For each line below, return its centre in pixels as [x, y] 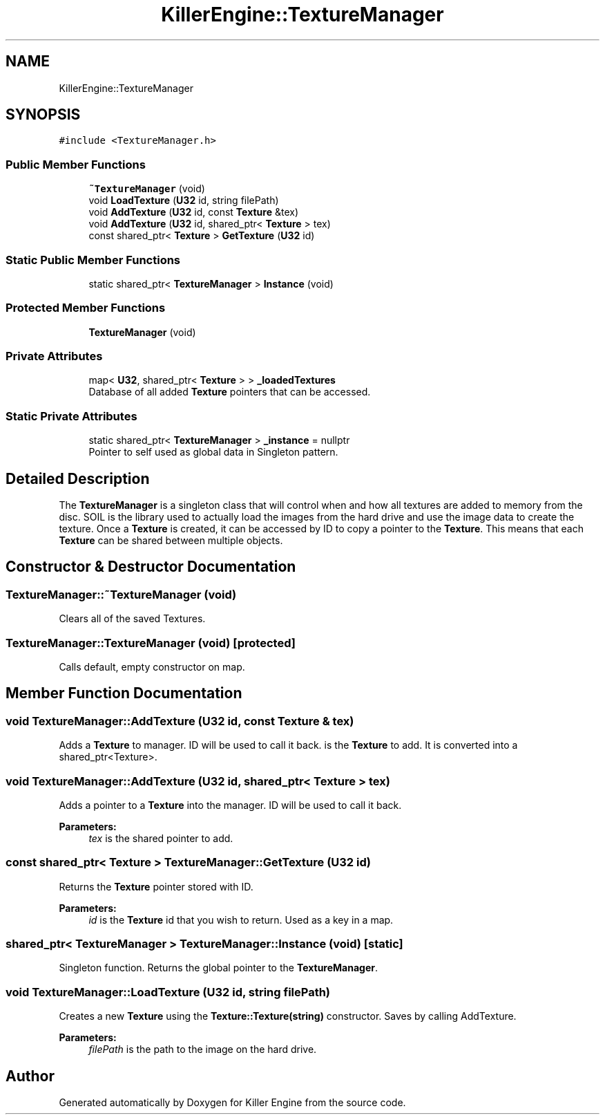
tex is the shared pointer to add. [161, 838]
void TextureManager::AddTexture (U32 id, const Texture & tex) [180, 721]
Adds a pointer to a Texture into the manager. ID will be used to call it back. [230, 805]
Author [30, 1076]
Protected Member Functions [86, 308]
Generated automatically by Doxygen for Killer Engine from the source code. [232, 1103]
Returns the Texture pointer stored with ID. [156, 886]
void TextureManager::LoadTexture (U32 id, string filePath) [168, 992]
